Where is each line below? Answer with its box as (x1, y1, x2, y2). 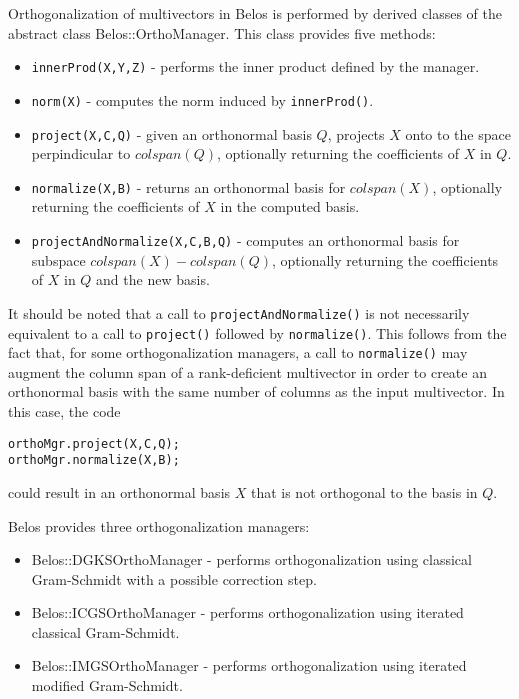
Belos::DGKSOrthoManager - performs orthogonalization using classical (31, 549, 472, 570)
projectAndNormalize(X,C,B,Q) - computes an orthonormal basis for (31, 230, 460, 250)
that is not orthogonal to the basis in (250, 481, 478, 502)
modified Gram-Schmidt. (31, 675, 183, 696)
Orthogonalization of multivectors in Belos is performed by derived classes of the (8, 3, 502, 23)
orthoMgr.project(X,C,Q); (8, 436, 180, 451)
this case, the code (8, 401, 121, 421)
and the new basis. (96, 269, 210, 290)
